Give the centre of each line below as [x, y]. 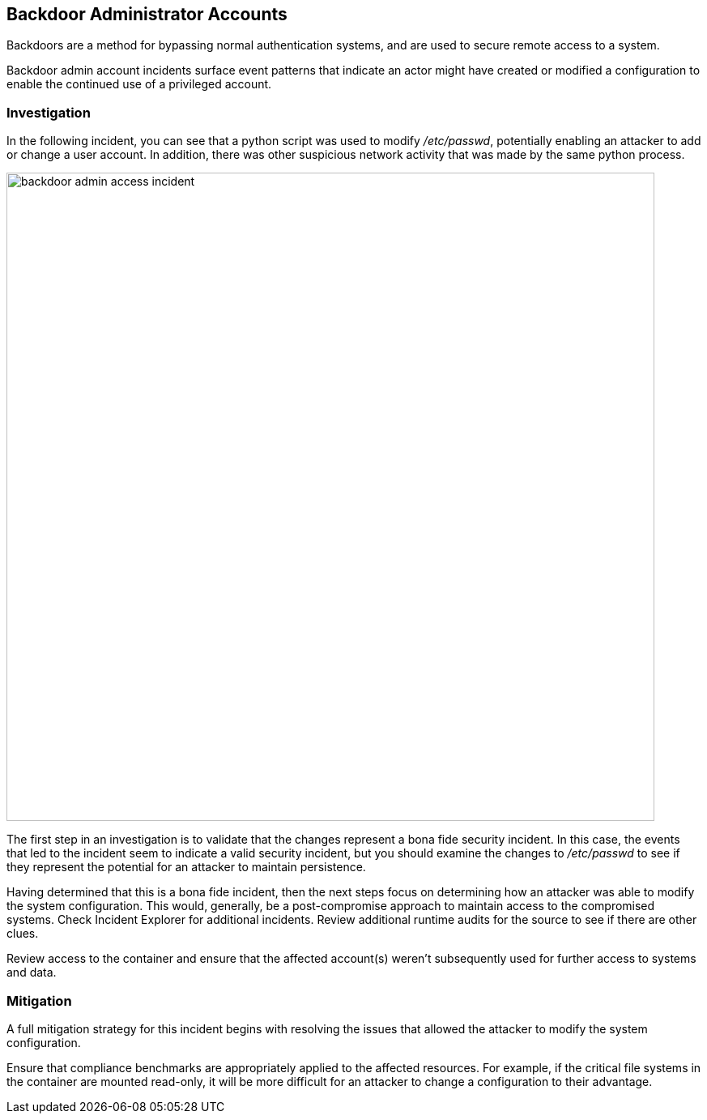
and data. [32, 973]
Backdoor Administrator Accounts [147, 14]
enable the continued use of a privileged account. [139, 84]
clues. [23, 934]
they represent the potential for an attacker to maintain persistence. [186, 867]
